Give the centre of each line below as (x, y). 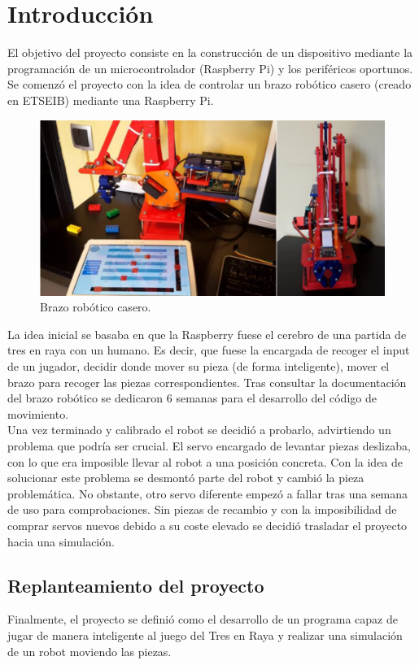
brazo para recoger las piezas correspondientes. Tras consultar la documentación (207, 382)
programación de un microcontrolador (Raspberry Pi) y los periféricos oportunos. (210, 68)
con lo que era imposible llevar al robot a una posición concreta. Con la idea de (205, 461)
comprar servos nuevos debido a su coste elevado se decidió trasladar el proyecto (207, 525)
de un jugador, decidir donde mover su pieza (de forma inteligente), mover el (199, 366)
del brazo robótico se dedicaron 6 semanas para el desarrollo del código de (192, 398)
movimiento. (38, 413)
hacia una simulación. (61, 541)
